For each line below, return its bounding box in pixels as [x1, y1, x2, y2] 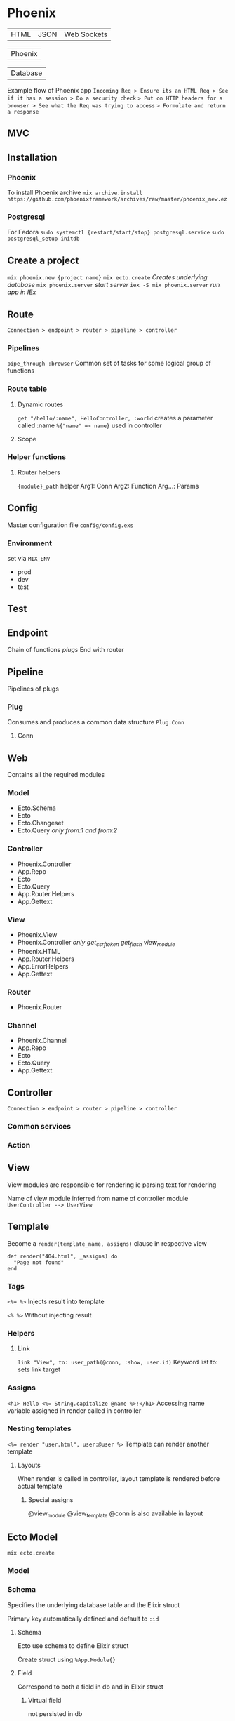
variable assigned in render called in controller [7, 1406, 142, 1415]
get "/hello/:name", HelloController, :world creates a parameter [17, 413, 213, 422]
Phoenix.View [17, 930, 58, 938]
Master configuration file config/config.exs [7, 521, 134, 529]
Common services [7, 1122, 72, 1131]
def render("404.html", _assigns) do [7, 1253, 118, 1260]
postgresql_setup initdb [7, 235, 80, 243]
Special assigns [27, 1495, 74, 1503]
